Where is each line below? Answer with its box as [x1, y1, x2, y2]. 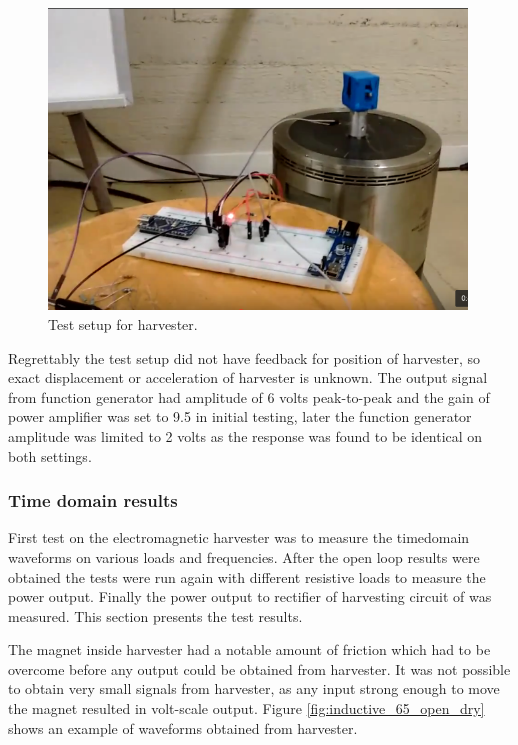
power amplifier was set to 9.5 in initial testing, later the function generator [8, 406, 472, 427]
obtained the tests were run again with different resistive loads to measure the [8, 566, 486, 587]
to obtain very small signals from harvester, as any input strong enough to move [8, 678, 500, 699]
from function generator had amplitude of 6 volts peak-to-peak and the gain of [8, 386, 490, 407]
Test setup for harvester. [48, 313, 198, 334]
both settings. [8, 445, 92, 466]
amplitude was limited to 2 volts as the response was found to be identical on [8, 425, 483, 446]
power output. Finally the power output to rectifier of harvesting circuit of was [8, 586, 492, 607]
